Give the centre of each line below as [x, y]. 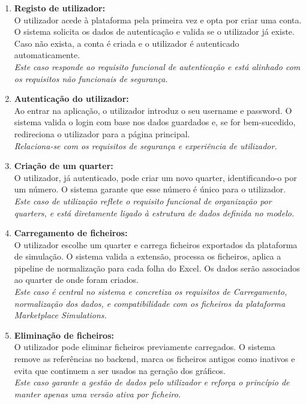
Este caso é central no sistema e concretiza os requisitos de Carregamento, [151, 292]
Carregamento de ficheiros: [71, 233]
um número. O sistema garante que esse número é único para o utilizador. [150, 189]
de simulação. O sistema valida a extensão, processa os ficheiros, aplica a [148, 256]
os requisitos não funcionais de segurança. [91, 78]
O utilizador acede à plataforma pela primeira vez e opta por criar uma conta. [158, 19]
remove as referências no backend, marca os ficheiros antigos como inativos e [154, 359]
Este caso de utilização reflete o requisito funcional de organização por [143, 201]
